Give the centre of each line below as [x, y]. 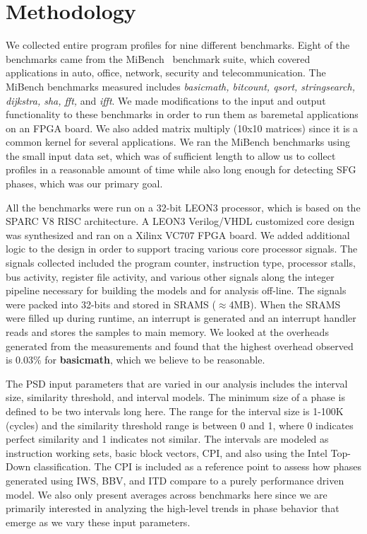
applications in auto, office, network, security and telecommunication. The [166, 72]
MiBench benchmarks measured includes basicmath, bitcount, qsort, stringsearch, [180, 86]
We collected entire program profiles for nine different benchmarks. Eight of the [178, 45]
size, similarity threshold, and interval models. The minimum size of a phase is [175, 397]
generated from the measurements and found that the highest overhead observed [180, 346]
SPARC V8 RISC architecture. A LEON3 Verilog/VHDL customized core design [180, 221]
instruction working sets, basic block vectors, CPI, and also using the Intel [167, 452]
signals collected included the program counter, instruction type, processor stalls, [181, 263]
